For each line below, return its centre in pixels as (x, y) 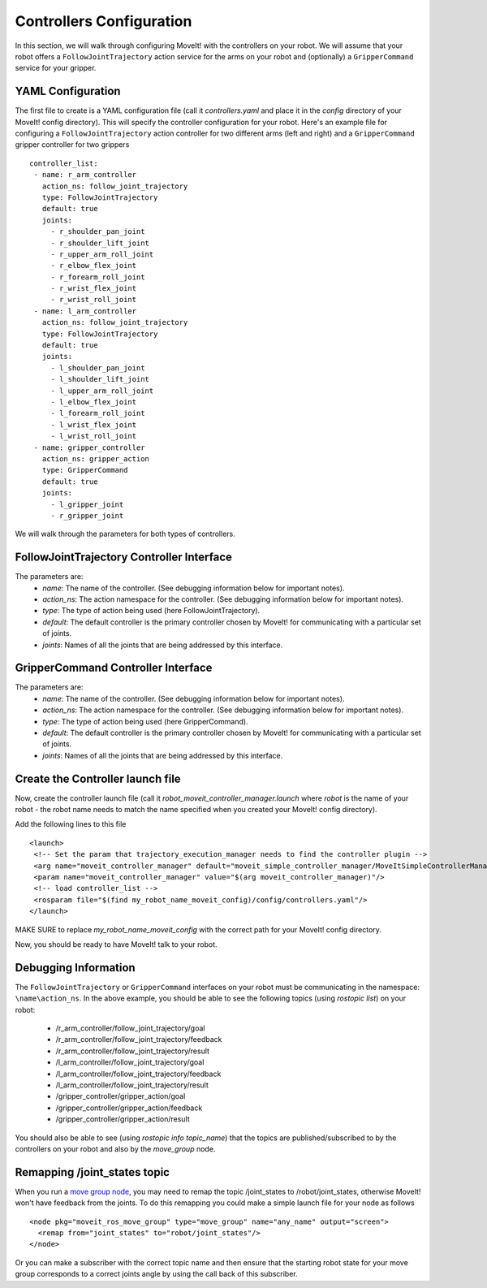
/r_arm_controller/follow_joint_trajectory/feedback (139, 1039)
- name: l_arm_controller (85, 311)
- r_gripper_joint (87, 515)
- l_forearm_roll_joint (98, 413)
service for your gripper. (56, 68)
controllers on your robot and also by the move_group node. (115, 1148)
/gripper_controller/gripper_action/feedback (129, 1108)
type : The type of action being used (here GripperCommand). (145, 721)
